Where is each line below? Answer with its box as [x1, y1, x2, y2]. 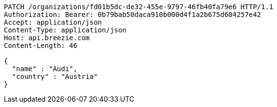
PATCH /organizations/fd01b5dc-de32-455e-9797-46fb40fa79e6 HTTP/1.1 [4, 3, 274, 11]
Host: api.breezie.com [4, 34, 90, 42]
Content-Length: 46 [4, 42, 77, 49]
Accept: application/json [4, 18, 102, 26]
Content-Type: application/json [4, 26, 126, 34]
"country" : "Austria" [12, 73, 98, 80]
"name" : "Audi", [12, 65, 77, 73]
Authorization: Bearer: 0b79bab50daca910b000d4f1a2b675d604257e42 [4, 11, 262, 18]
